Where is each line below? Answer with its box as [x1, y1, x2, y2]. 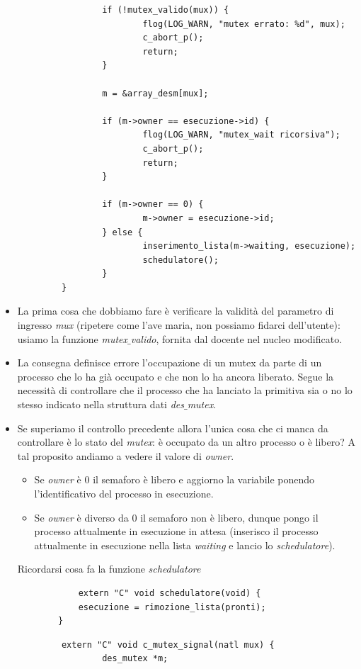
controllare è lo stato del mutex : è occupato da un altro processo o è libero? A [17, 434, 355, 449]
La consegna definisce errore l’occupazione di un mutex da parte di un [17, 355, 322, 370]
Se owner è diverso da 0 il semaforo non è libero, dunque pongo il [34, 510, 319, 524]
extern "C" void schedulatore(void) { [78, 588, 261, 598]
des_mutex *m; [102, 653, 168, 664]
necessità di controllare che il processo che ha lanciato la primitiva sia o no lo [17, 383, 353, 398]
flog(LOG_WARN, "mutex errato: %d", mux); [142, 18, 345, 29]
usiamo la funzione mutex [17, 331, 128, 346]
